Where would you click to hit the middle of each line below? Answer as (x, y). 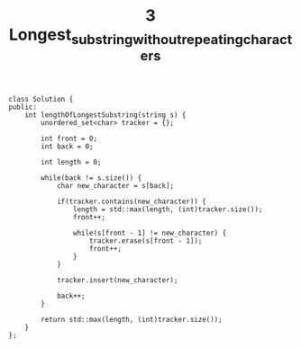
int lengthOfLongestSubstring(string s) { (105, 115)
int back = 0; (67, 146)
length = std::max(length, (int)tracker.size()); (168, 209)
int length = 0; (71, 162)
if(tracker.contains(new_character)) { (131, 201)
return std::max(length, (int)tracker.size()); (132, 319)
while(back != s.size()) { (91, 178)
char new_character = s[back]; (115, 185)
